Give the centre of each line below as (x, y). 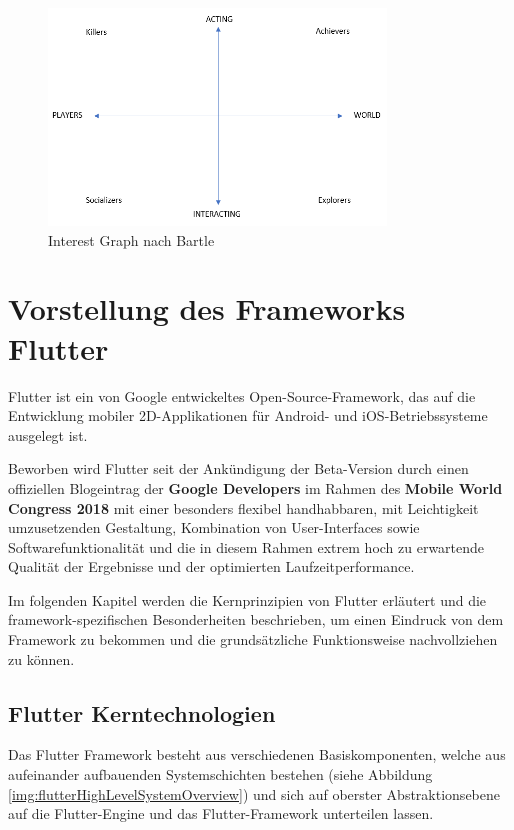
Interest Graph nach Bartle (131, 239)
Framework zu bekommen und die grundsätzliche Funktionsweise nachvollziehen (253, 639)
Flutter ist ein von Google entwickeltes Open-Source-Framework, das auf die (242, 395)
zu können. (41, 658)
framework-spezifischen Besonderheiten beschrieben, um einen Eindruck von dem (256, 619)
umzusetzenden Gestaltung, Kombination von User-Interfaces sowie (214, 527)
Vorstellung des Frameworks (207, 308)
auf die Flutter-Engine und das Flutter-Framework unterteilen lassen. (221, 813)
